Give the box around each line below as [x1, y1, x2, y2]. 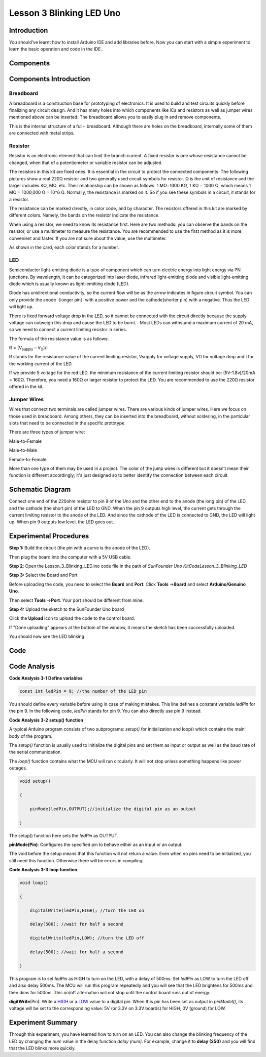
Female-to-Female [9, 456, 47, 462]
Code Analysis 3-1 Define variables [9, 675, 83, 681]
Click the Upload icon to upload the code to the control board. [9, 615, 135, 621]
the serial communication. [9, 749, 62, 755]
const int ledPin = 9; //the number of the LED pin [19, 688, 147, 694]
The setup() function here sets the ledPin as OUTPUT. [9, 833, 119, 839]
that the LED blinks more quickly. [9, 1045, 76, 1051]
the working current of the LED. [9, 361, 73, 367]
